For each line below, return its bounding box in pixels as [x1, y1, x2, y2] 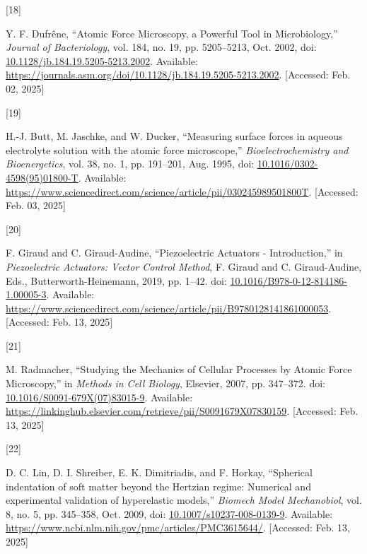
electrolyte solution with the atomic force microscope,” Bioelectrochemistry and [6, 142, 349, 157]
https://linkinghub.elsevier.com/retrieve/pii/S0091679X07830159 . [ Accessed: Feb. [6, 403, 359, 418]
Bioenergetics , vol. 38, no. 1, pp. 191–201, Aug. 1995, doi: [6, 156, 255, 171]
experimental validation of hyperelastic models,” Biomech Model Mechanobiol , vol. [6, 493, 362, 507]
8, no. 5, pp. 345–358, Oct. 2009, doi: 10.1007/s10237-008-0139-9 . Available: [6, 506, 333, 521]
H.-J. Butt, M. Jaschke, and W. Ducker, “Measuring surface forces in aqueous [6, 129, 343, 143]
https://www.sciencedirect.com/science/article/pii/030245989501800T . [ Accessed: [6, 184, 359, 199]
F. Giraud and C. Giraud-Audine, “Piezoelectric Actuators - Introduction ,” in [6, 245, 343, 260]
